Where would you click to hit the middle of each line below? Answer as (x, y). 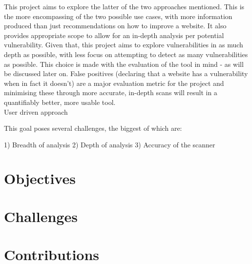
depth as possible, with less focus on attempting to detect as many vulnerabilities (126, 54)
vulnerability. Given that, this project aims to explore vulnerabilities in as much (124, 45)
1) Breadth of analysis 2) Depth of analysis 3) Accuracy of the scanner (110, 144)
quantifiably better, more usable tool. (60, 102)
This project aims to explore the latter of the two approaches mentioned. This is (124, 6)
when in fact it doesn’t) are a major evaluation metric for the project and (114, 83)
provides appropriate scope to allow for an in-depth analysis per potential (114, 35)
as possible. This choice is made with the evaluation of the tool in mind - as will (124, 64)
